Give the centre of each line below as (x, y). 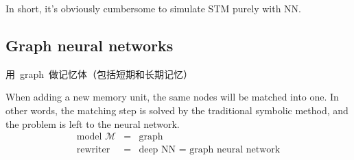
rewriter (93, 150)
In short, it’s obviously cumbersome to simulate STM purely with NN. (154, 8)
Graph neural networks (90, 45)
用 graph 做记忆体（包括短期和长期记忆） (99, 74)
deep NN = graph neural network (210, 150)
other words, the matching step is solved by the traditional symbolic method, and (177, 110)
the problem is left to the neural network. (93, 123)
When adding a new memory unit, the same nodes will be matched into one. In (172, 97)
